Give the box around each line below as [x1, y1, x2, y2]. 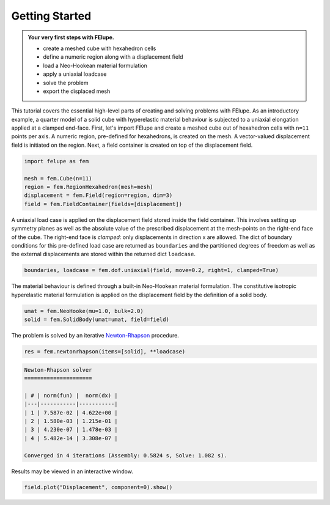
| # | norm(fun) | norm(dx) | [24, 392, 119, 399]
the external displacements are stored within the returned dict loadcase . [11, 251, 196, 258]
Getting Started [11, 9, 92, 23]
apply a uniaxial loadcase [43, 70, 107, 78]
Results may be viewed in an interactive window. [11, 468, 134, 475]
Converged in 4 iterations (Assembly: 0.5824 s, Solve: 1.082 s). [24, 452, 227, 459]
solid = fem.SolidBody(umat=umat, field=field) [24, 316, 169, 323]
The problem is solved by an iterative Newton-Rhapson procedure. [11, 332, 180, 339]
